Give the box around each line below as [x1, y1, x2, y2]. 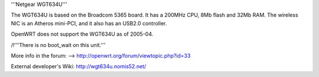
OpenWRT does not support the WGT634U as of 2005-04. [11, 31, 154, 38]
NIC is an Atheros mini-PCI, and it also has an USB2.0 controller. [11, 19, 167, 26]
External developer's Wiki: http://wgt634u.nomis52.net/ [11, 63, 147, 70]
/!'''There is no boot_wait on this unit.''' [11, 41, 106, 48]
